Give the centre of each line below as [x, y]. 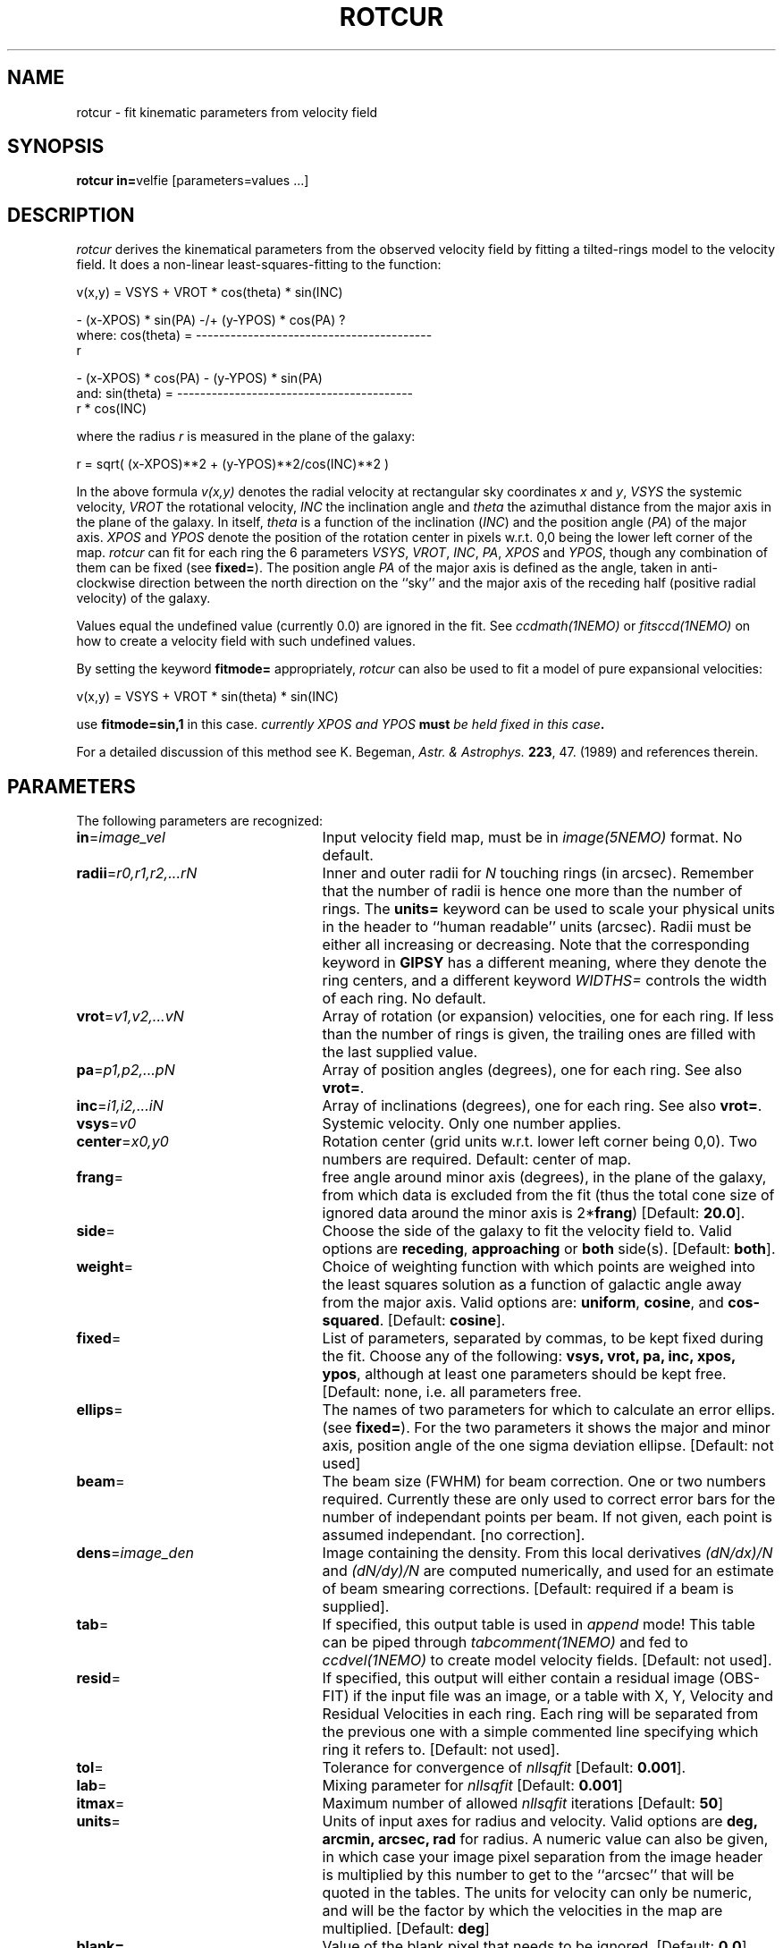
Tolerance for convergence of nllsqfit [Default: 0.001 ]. [504, 1768]
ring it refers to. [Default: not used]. [441, 1750]
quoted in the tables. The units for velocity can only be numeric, [537, 1893]
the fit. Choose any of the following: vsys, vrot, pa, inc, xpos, [529, 1356]
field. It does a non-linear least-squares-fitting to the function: [259, 265]
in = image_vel [121, 838]
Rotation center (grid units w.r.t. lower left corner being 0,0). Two [540, 1142]
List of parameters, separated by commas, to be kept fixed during [543, 1338]
